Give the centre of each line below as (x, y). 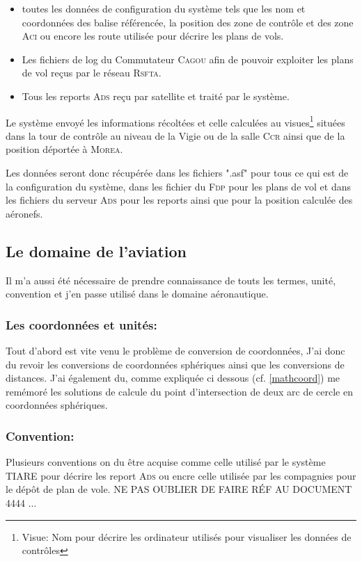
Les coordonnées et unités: (81, 324)
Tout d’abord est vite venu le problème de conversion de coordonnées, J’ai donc (175, 350)
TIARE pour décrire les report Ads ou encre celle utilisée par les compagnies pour (181, 475)
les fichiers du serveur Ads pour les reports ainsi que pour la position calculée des (179, 200)
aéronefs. (24, 213)
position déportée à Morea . (64, 149)
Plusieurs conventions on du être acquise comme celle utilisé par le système (166, 462)
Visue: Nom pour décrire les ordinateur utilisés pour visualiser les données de (187, 536)
